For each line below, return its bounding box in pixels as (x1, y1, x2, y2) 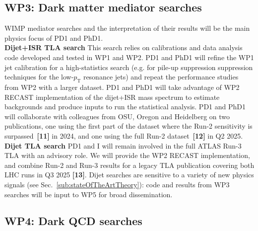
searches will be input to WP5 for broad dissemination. (4, 189, 173, 199)
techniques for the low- (4, 72, 74, 82)
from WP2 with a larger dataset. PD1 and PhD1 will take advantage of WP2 (4, 81, 240, 92)
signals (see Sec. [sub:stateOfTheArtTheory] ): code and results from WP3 (4, 179, 230, 189)
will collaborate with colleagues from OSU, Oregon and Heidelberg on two (4, 111, 230, 121)
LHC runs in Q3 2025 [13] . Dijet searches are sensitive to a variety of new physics (4, 169, 254, 180)
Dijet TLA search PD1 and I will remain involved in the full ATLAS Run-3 (4, 140, 242, 151)
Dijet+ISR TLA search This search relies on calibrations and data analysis (4, 42, 243, 53)
